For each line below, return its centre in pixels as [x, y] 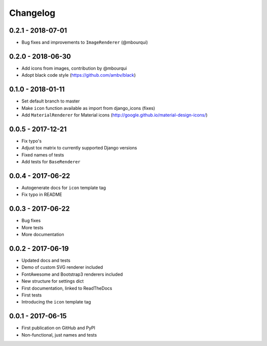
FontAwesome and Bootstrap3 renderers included [72, 274]
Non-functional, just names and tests [59, 335]
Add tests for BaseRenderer [51, 162]
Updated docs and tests [46, 260]
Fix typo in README [42, 195]
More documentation [43, 235]
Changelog [32, 13]
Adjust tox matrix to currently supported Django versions [79, 148]
